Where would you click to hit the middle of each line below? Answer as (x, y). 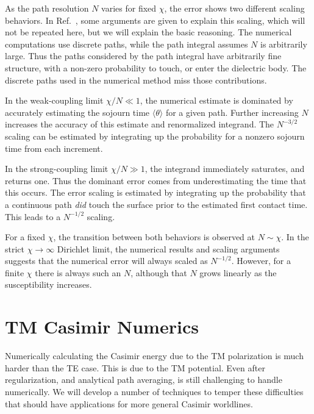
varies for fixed (129, 8)
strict (15, 248)
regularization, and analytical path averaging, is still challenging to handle (144, 380)
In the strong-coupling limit (57, 169)
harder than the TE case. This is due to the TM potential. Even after (135, 367)
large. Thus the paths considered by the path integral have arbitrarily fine (143, 56)
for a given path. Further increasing (232, 112)
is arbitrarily (284, 44)
